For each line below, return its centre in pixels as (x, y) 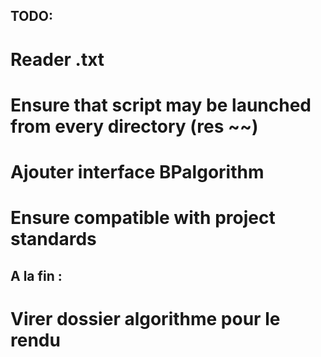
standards (53, 239)
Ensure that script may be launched (161, 105)
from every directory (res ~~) (134, 126)
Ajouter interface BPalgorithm (137, 171)
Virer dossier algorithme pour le (145, 318)
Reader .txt (57, 59)
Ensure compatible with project (143, 218)
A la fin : (36, 275)
